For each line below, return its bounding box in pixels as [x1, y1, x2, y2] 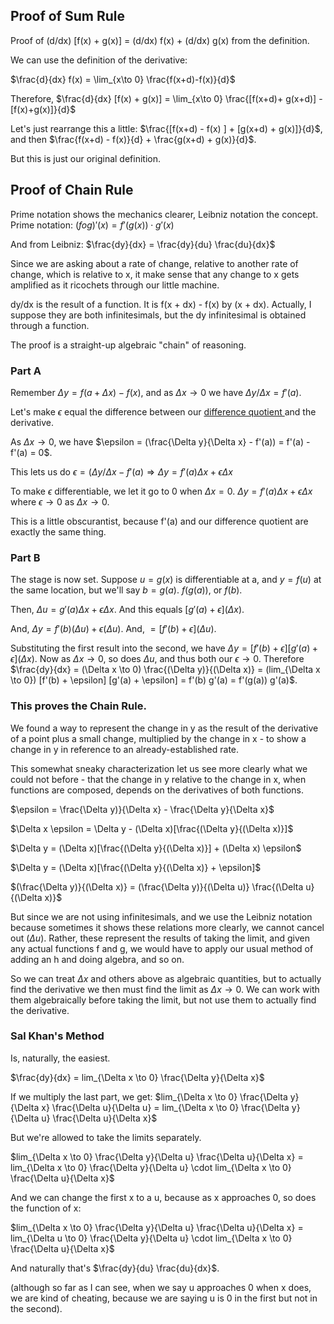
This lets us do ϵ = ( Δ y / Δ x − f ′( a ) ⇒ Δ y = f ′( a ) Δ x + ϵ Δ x [10, 465, 233, 478]
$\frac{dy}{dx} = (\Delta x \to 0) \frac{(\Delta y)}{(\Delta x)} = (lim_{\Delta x [10, 664, 321, 676]
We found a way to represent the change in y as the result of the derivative [10, 722, 319, 734]
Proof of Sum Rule [10, 8, 125, 25]
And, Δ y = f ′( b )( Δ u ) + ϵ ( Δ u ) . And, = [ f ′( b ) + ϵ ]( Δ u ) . [10, 623, 217, 635]
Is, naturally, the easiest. [10, 1052, 111, 1064]
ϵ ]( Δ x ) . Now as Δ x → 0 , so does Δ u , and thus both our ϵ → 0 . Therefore [10, 653, 305, 665]
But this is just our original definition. [10, 152, 161, 164]
